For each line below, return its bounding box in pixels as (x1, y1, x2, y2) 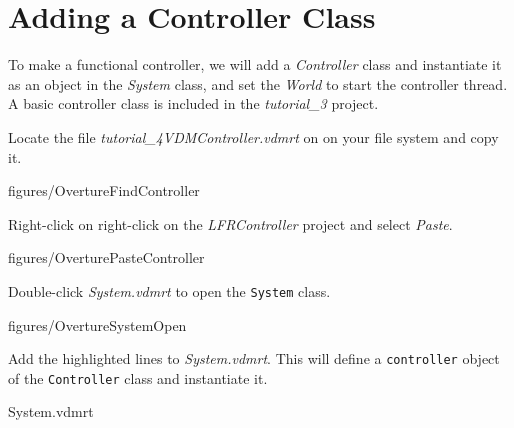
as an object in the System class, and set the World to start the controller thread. (8, 73, 508, 94)
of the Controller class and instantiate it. (8, 367, 268, 388)
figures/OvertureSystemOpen (8, 314, 187, 335)
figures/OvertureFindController (8, 180, 200, 201)
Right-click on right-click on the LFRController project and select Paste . (8, 213, 453, 234)
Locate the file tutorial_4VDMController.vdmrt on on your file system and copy (8, 126, 499, 147)
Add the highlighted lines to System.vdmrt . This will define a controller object (8, 348, 500, 369)
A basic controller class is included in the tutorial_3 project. (8, 93, 379, 114)
